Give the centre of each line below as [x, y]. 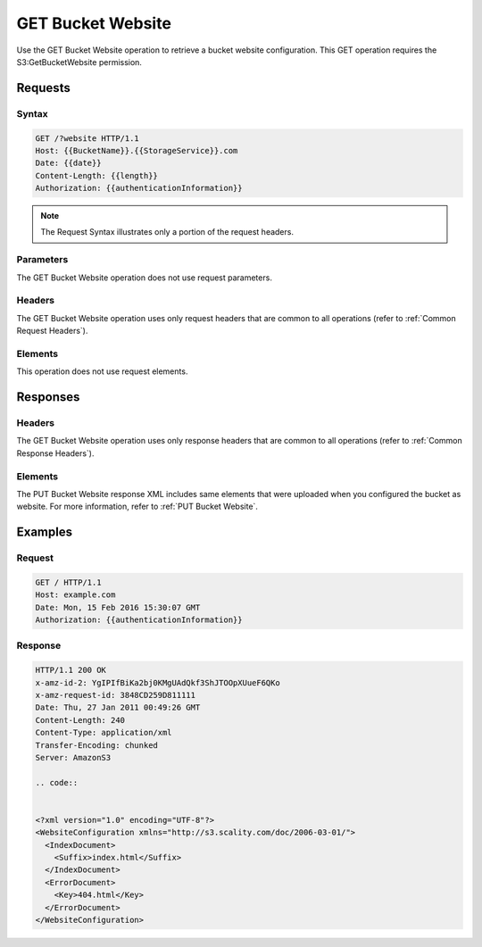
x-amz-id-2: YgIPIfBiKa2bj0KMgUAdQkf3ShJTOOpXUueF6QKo [158, 682]
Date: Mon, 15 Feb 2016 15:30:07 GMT [118, 607]
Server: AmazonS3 [73, 757]
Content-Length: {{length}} [96, 175]
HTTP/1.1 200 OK [71, 670]
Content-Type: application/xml [104, 733]
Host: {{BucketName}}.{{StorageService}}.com [137, 150]
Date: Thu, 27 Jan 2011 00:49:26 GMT [118, 708]
